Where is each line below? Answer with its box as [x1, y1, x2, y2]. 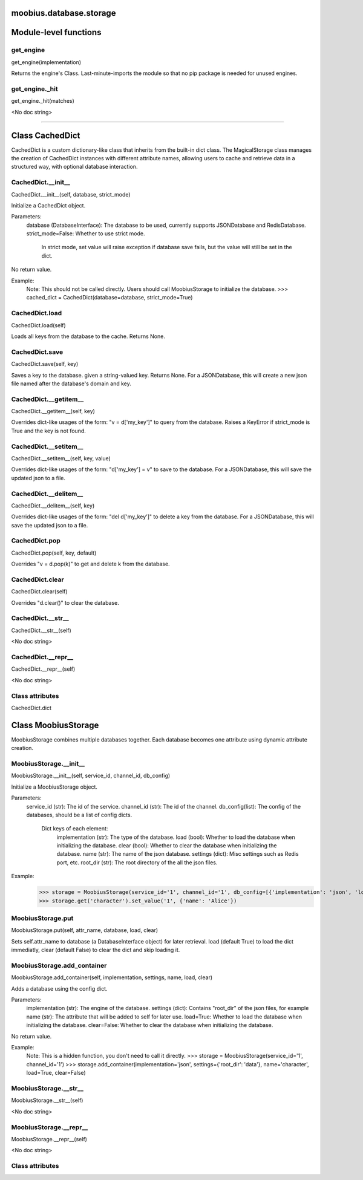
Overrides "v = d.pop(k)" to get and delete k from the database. [11, 560, 170, 568]
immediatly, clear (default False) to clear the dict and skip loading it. [11, 947, 180, 954]
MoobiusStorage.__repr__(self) [11, 1135, 88, 1143]
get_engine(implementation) [11, 58, 82, 66]
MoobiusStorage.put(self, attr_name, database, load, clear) [11, 927, 159, 934]
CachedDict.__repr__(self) [11, 665, 76, 673]
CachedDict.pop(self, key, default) [11, 549, 97, 556]
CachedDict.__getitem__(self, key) [11, 408, 95, 415]
